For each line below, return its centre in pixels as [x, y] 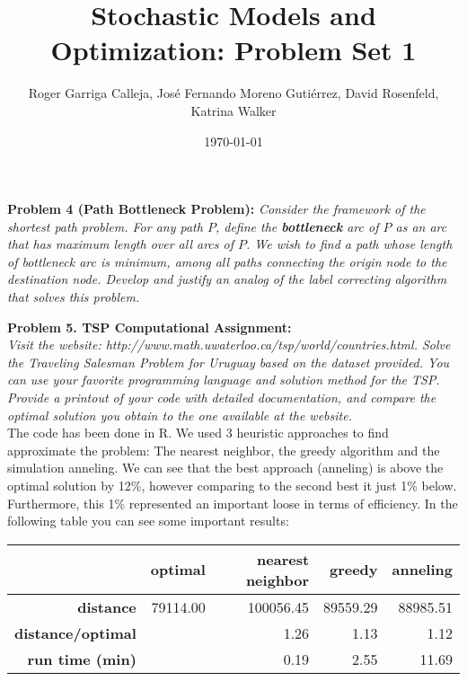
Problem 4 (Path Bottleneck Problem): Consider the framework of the [216, 209]
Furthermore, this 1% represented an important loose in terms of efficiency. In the [233, 503]
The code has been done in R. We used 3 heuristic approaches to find [198, 433]
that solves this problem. [74, 297]
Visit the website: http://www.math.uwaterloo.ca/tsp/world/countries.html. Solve [229, 345]
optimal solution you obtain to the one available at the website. [180, 415]
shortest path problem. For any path [105, 226]
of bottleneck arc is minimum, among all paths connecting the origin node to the [227, 261]
